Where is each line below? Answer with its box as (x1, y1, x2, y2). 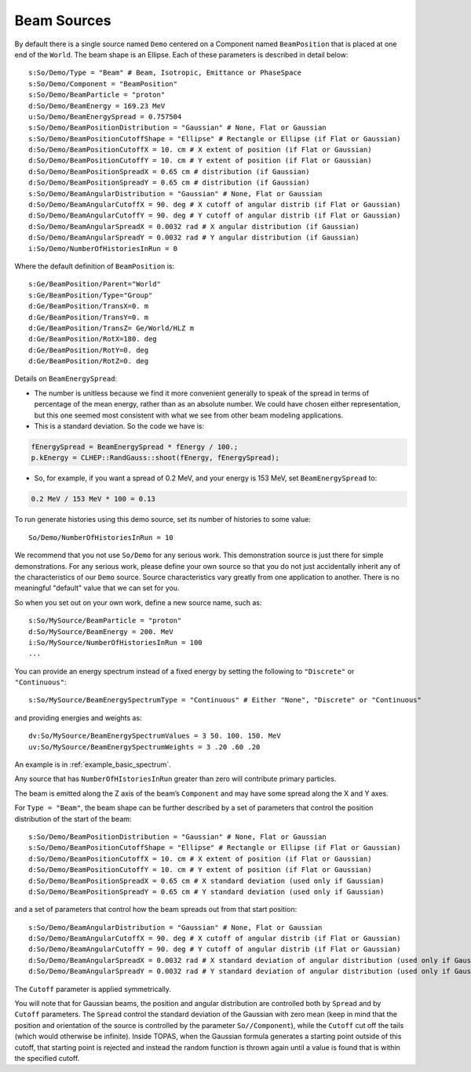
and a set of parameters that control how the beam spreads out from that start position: (14, 905, 298, 914)
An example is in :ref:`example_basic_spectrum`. (14, 760, 172, 769)
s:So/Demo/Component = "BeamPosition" (28, 79, 178, 88)
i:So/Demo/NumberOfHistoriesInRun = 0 (28, 244, 178, 253)
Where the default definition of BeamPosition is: (14, 261, 175, 271)
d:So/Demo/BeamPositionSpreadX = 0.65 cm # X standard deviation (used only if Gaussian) (28, 876, 385, 885)
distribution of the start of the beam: (14, 814, 133, 823)
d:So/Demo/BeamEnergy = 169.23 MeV (28, 101, 166, 110)
